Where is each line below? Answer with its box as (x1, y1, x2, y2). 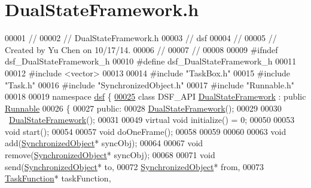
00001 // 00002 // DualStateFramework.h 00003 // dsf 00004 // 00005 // (5, 32, 277, 44)
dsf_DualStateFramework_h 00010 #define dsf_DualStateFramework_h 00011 (5, 55, 297, 67)
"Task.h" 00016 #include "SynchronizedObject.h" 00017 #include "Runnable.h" (5, 78, 295, 91)
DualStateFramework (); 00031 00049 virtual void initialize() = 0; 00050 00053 (9, 113, 295, 126)
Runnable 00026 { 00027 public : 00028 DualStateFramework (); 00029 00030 (5, 101, 282, 114)
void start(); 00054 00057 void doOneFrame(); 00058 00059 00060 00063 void (5, 125, 286, 137)
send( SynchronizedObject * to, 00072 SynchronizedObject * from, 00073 (5, 160, 264, 172)
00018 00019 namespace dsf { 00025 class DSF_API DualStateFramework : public (5, 90, 306, 103)
